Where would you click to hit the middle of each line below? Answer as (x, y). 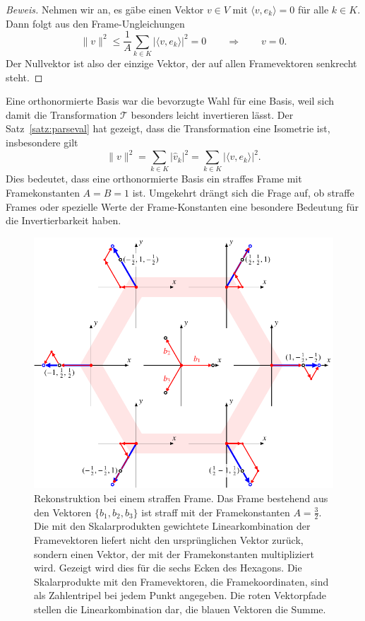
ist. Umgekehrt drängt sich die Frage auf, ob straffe (243, 192)
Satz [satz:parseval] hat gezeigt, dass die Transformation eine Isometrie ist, (168, 128)
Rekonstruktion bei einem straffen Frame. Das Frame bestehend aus (181, 498)
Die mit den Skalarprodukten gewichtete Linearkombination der (172, 526)
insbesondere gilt (42, 142)
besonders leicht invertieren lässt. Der (212, 114)
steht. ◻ (24, 77)
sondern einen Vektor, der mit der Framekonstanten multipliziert (174, 553)
